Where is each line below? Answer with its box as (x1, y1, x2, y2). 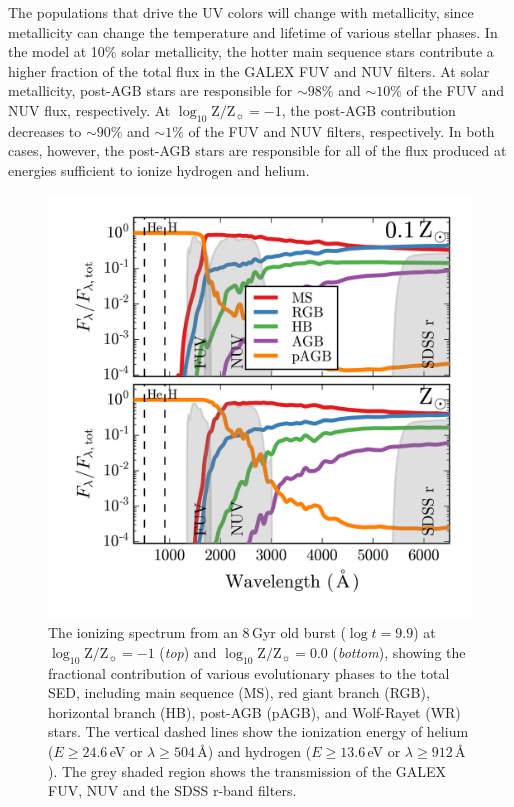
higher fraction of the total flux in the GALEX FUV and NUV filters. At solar (8, 60, 490, 81)
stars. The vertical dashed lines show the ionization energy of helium (48, 721, 469, 742)
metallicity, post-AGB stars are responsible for (8, 80, 293, 101)
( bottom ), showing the (332, 641, 466, 662)
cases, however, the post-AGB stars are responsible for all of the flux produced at (8, 140, 507, 161)
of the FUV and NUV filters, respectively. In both (188, 120, 495, 141)
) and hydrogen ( (207, 740, 312, 761)
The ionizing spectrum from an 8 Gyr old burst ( (48, 622, 346, 643)
